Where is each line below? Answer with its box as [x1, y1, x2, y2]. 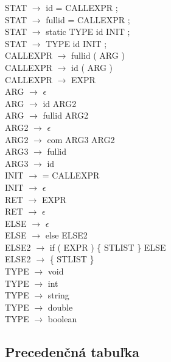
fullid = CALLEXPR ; [46, 13, 130, 26]
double [47, 300, 73, 313]
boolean [47, 312, 77, 325]
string [47, 289, 69, 301]
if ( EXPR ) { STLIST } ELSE [49, 240, 166, 253]
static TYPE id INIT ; [46, 25, 130, 38]
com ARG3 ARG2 [47, 133, 115, 146]
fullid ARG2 [43, 109, 89, 122]
